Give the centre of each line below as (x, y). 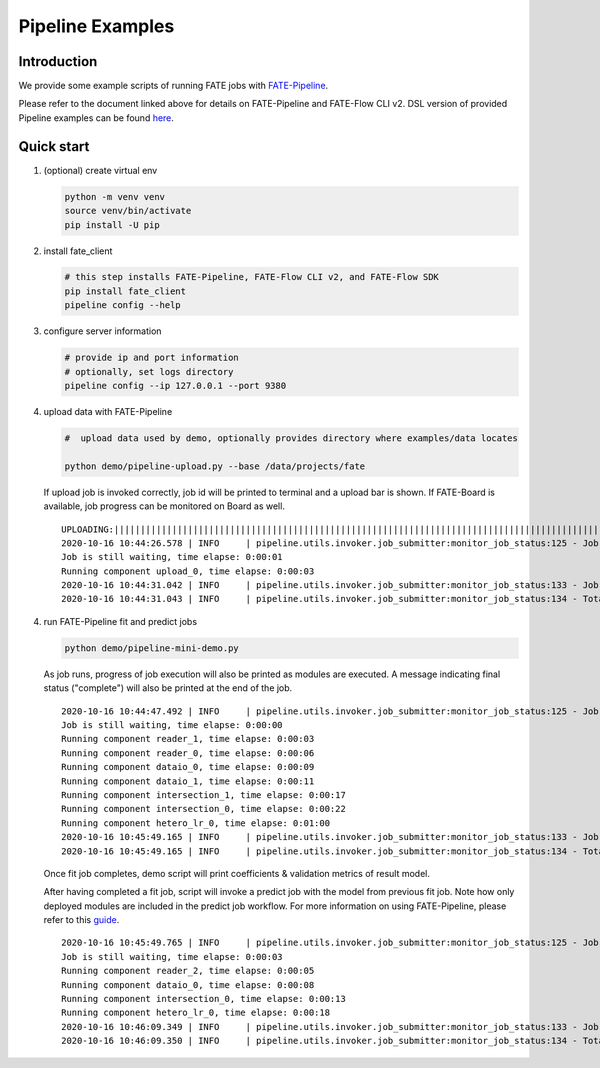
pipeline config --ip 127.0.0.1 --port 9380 (175, 386)
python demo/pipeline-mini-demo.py (151, 648)
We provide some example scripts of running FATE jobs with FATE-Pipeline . (173, 86)
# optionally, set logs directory (149, 371)
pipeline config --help (123, 305)
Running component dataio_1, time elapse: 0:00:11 (188, 781)
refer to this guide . (81, 920)
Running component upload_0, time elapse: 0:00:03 (188, 571)
